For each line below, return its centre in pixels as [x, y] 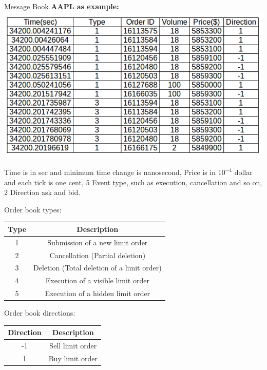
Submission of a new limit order [98, 242]
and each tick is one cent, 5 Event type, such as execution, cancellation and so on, [133, 182]
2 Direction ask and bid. [42, 192]
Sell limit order [73, 346]
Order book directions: [40, 313]
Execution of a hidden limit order [98, 293]
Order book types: [33, 209]
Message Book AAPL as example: [62, 6]
